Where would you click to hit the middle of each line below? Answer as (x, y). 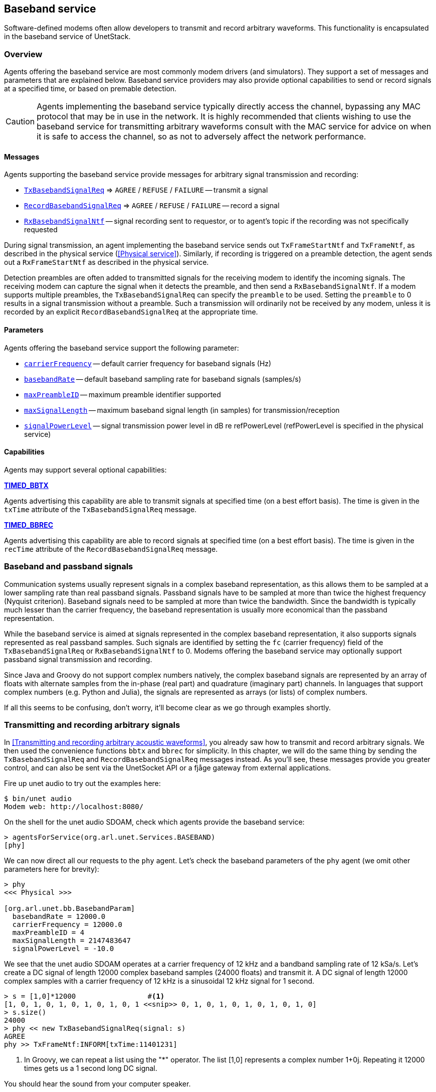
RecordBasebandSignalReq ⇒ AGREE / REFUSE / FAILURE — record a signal (152, 206)
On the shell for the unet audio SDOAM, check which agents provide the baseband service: (154, 822)
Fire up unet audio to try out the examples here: (82, 784)
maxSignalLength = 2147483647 (71, 941)
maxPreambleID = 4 (48, 933)
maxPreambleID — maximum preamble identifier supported (123, 394)
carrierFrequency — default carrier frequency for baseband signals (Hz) (148, 363)
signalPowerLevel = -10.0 (63, 949)
